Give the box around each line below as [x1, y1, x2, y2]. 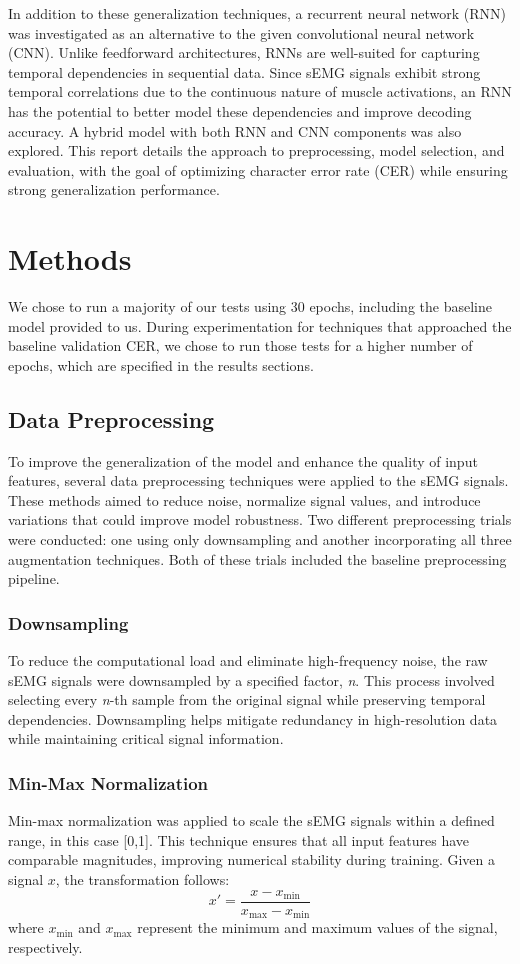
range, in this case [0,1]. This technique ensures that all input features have [8, 829, 470, 850]
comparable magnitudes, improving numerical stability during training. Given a [8, 849, 496, 870]
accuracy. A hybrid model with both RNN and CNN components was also [8, 120, 462, 141]
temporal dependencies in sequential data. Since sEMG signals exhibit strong [8, 61, 481, 82]
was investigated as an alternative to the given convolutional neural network [8, 22, 475, 43]
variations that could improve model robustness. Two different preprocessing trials [8, 509, 512, 530]
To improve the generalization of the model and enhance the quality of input [8, 450, 478, 471]
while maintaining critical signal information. [8, 728, 284, 749]
